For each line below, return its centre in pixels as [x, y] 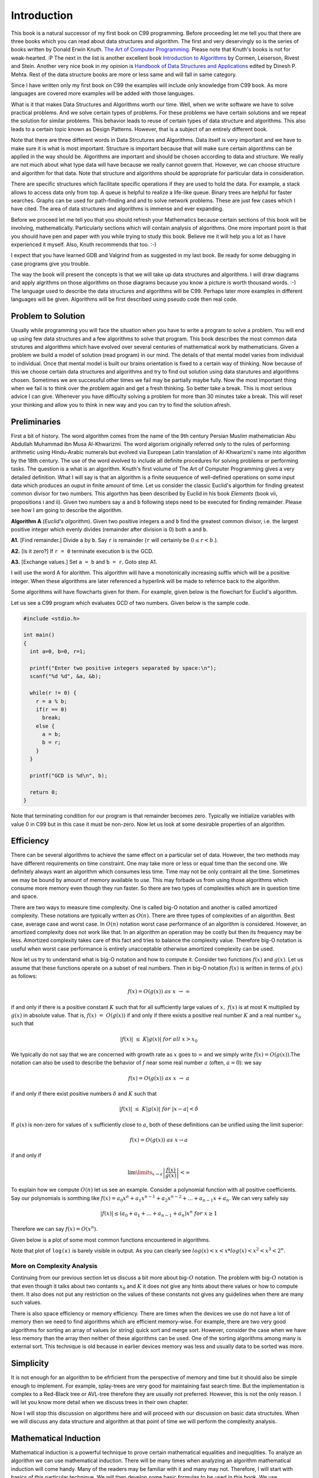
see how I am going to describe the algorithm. [67, 510]
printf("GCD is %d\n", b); [69, 776]
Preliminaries [36, 422]
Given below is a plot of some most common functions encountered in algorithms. [111, 1240]
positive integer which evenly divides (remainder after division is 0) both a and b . [109, 529]
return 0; [44, 792]
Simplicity [30, 1364]
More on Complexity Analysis [54, 1266]
